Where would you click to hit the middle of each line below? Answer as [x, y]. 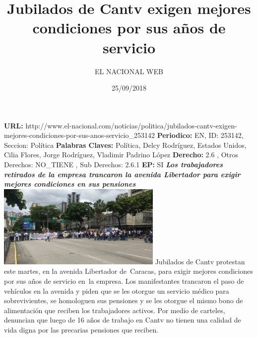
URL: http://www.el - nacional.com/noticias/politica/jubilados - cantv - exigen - [121, 125]
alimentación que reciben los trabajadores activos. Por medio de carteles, [115, 310]
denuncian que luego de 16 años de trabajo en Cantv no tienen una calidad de [123, 320]
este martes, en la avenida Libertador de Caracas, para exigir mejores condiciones [128, 271]
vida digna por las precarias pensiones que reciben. [81, 329]
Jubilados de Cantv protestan [200, 261]
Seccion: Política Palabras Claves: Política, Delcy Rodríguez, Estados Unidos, [125, 145]
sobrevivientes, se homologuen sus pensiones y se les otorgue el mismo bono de [124, 300]
